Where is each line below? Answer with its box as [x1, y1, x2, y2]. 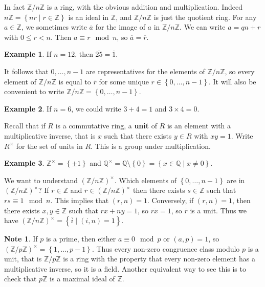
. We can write [180, 21, 226, 32]
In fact [4, 2, 25, 12]
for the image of [95, 21, 145, 32]
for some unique [99, 76, 149, 86]
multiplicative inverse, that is [4, 130, 96, 141]
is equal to [58, 76, 91, 86]
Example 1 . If [4, 49, 52, 59]
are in [227, 174, 245, 185]
